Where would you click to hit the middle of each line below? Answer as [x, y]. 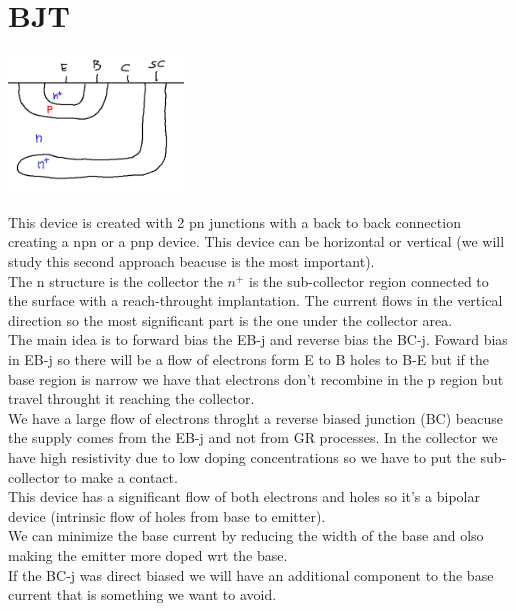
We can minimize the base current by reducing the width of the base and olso [246, 535]
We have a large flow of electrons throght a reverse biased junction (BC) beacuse [255, 417]
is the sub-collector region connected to [369, 280]
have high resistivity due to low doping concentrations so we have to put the [242, 456]
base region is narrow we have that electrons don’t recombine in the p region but [256, 378]
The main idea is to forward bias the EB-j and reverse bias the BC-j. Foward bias [258, 339]
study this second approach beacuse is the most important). [191, 261]
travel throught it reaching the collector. [131, 398]
